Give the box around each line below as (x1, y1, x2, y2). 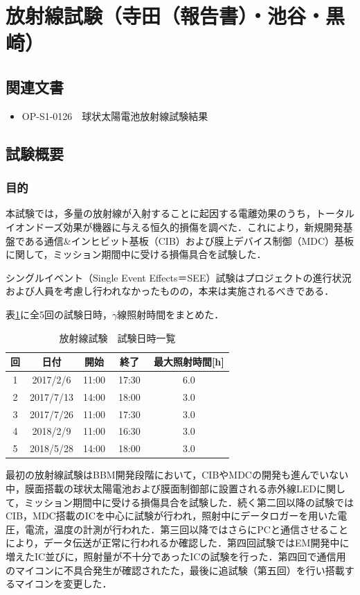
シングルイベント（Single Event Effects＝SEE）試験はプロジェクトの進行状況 (6, 270, 352, 284)
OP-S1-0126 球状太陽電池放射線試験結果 (21, 108, 208, 123)
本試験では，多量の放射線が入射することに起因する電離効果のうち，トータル (6, 206, 354, 221)
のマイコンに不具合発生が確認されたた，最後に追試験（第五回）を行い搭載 (6, 562, 345, 577)
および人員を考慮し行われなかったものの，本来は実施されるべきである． (6, 284, 334, 298)
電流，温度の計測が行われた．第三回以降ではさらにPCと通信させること (24, 521, 348, 536)
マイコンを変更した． (15, 576, 112, 591)
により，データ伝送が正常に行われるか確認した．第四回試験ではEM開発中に (6, 535, 350, 550)
